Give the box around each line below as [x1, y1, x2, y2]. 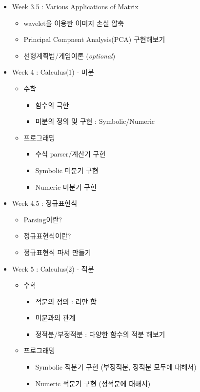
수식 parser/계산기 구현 [35, 149, 106, 159]
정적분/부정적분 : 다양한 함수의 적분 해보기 [35, 329, 165, 339]
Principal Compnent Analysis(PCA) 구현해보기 [23, 34, 165, 44]
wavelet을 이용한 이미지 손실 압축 [23, 18, 124, 28]
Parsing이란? [23, 214, 62, 224]
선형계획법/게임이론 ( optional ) [23, 50, 116, 60]
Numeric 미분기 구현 [35, 181, 97, 192]
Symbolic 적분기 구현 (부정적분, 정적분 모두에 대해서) [35, 362, 197, 372]
